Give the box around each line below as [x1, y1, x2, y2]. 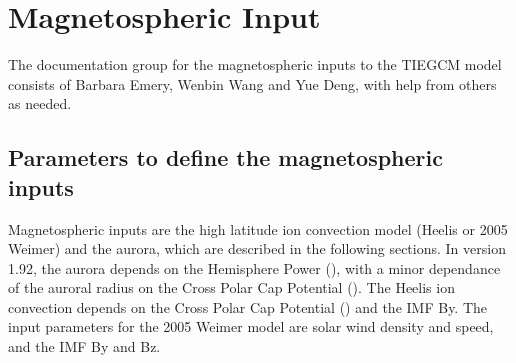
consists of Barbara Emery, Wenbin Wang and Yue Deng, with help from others [8, 73, 497, 94]
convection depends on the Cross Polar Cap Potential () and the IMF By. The [8, 296, 488, 317]
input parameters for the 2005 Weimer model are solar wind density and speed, [8, 316, 494, 337]
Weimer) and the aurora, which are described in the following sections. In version [8, 238, 506, 259]
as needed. [8, 93, 72, 114]
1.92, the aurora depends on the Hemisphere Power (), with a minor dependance [8, 257, 501, 278]
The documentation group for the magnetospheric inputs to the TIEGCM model [8, 54, 502, 75]
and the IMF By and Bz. [8, 336, 161, 357]
